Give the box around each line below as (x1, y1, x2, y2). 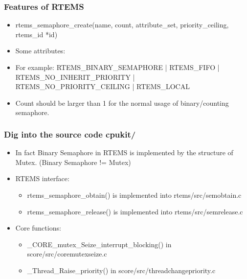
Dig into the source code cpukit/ (4, 128, 136, 140)
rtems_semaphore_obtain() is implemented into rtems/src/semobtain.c (27, 189, 242, 200)
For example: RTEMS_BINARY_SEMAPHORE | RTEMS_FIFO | (15, 62, 220, 72)
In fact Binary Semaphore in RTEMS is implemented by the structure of (15, 147, 233, 158)
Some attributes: (15, 46, 66, 56)
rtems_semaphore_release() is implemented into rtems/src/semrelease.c (27, 206, 243, 216)
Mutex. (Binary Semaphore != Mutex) (15, 157, 131, 167)
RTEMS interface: (15, 173, 69, 184)
